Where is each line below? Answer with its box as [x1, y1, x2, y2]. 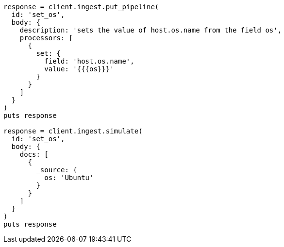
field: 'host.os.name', [44, 57, 134, 65]
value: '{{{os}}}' [44, 65, 114, 73]
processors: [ [19, 34, 73, 42]
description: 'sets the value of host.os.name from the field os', [19, 26, 282, 34]
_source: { [36, 166, 77, 174]
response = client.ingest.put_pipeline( [3, 3, 159, 11]
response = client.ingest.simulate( [3, 127, 143, 135]
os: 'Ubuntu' [44, 174, 94, 181]
